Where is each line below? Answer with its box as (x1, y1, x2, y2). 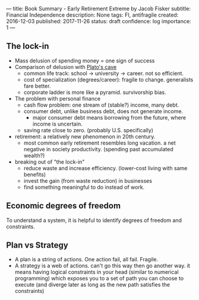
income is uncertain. (32, 120, 83, 127)
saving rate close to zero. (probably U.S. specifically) (23, 126, 153, 133)
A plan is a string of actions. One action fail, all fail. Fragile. (14, 256, 159, 263)
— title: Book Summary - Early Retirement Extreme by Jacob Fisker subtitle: (6, 5, 191, 12)
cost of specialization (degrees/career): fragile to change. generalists (23, 76, 194, 83)
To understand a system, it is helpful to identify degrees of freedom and (6, 217, 182, 224)
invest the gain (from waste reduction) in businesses (23, 177, 153, 184)
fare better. (23, 82, 51, 89)
